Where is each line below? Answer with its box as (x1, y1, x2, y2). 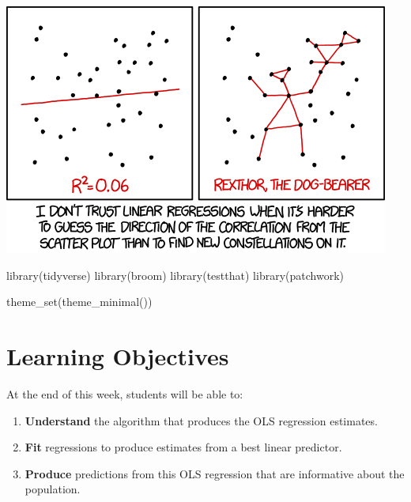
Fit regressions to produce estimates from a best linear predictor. (25, 439, 342, 455)
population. (25, 481, 81, 497)
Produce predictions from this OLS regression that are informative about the (25, 465, 405, 481)
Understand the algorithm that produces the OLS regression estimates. (25, 412, 378, 428)
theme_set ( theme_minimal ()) (6, 293, 153, 310)
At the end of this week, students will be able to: (6, 385, 243, 402)
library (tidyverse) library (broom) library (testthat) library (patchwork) (6, 266, 344, 283)
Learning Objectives (6, 339, 229, 372)
